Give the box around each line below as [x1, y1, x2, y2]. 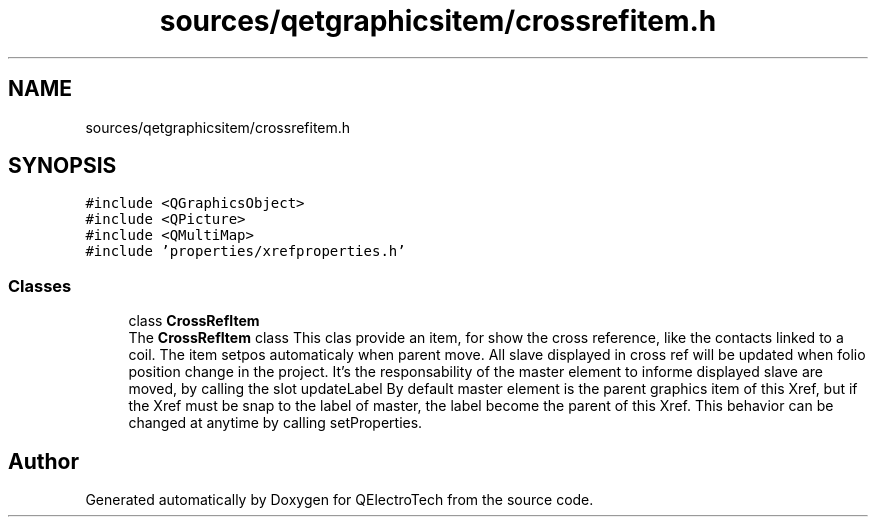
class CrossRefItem [128, 312, 260, 330]
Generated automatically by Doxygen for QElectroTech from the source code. [85, 491, 594, 509]
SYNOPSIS [8, 153, 117, 179]
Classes [8, 275, 72, 296]
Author [8, 448, 79, 474]
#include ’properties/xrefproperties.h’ [85, 243, 406, 260]
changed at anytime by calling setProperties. [128, 414, 423, 432]
